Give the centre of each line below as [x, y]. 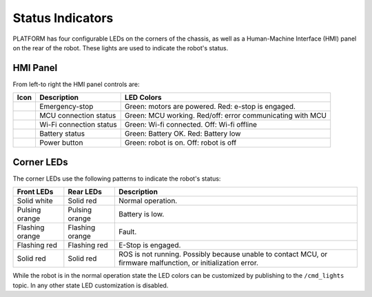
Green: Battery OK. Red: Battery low [183, 134]
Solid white [35, 201]
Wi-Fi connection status [78, 125]
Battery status [62, 134]
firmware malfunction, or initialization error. [188, 263]
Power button [61, 143]
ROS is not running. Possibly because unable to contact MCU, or [223, 254]
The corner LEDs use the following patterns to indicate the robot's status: [117, 178]
